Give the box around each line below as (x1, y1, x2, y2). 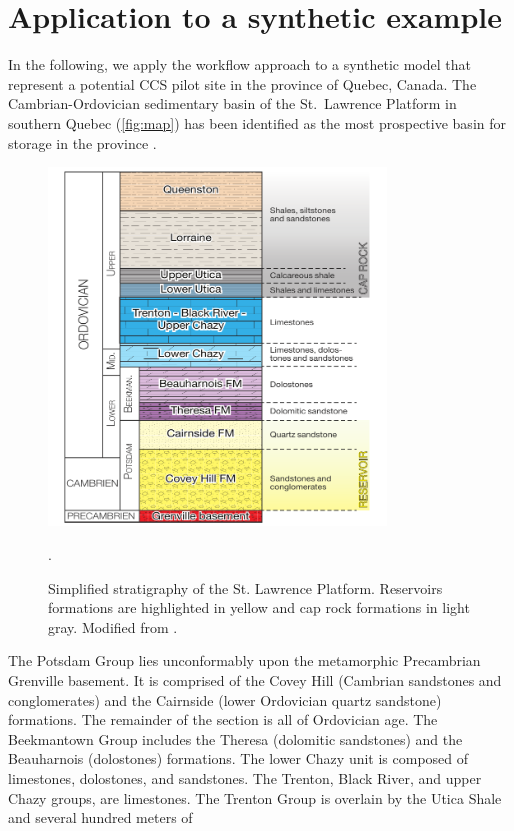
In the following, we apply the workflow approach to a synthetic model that (8, 54, 471, 75)
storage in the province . (8, 132, 157, 153)
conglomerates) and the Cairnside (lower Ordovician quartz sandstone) (8, 689, 442, 710)
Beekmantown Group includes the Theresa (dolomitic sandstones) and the (8, 728, 463, 749)
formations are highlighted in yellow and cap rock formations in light (48, 597, 470, 618)
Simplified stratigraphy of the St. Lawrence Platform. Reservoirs (48, 577, 443, 598)
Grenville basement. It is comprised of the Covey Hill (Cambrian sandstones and (8, 670, 502, 690)
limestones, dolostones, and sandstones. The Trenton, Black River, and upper (8, 767, 482, 788)
